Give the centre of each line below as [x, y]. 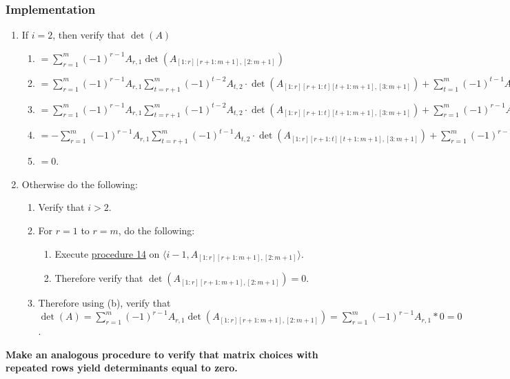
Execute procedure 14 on [107, 253]
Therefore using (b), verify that [104, 303]
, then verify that [89, 35]
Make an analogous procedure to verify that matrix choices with [162, 354]
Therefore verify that [99, 278]
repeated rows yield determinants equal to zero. [122, 368]
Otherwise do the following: [80, 184]
